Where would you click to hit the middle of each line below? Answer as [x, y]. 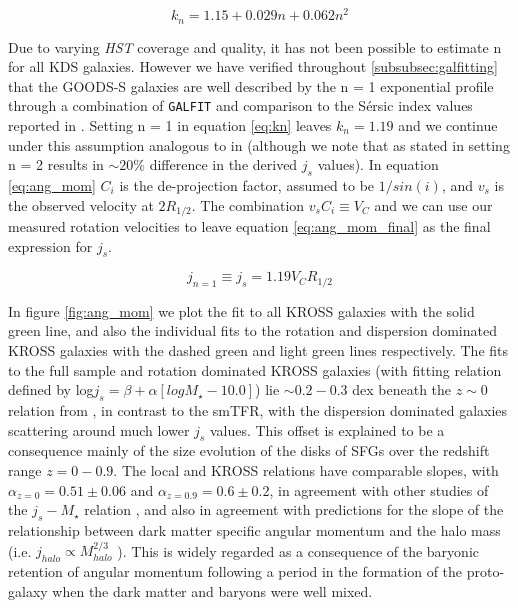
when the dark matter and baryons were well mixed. [212, 590]
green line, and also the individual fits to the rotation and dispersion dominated [252, 330]
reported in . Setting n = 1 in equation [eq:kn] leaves [170, 124]
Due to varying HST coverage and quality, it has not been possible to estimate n [255, 46]
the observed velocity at [81, 204]
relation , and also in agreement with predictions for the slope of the [294, 509]
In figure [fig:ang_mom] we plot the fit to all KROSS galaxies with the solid [241, 310]
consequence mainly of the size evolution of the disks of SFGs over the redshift [249, 450]
